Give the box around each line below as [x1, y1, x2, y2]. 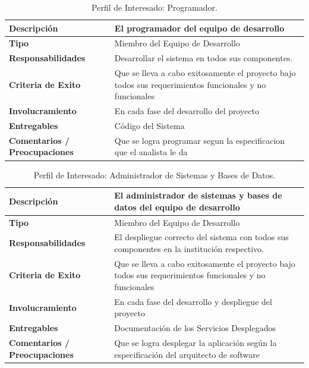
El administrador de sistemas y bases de [114, 189, 282, 202]
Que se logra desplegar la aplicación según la [114, 336, 277, 349]
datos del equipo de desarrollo [114, 200, 240, 213]
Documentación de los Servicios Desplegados [114, 322, 276, 334]
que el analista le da [114, 146, 188, 158]
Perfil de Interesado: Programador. [92, 1, 217, 13]
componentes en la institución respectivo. [114, 243, 264, 254]
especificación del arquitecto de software [114, 348, 260, 360]
